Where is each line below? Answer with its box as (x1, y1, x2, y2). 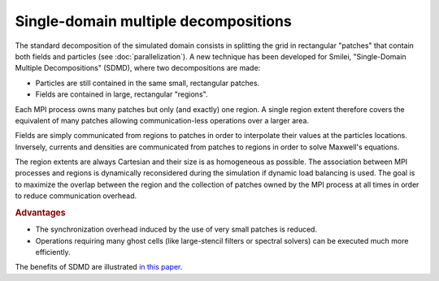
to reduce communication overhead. (15, 191, 137, 201)
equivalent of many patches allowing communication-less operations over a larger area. (15, 115, 309, 125)
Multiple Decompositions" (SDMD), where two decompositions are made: (15, 63, 261, 73)
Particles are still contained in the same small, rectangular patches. (35, 78, 260, 88)
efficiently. (35, 248, 71, 257)
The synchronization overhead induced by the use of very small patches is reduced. (35, 224, 317, 235)
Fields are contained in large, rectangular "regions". (35, 89, 208, 99)
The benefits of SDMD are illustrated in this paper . (15, 262, 183, 272)
